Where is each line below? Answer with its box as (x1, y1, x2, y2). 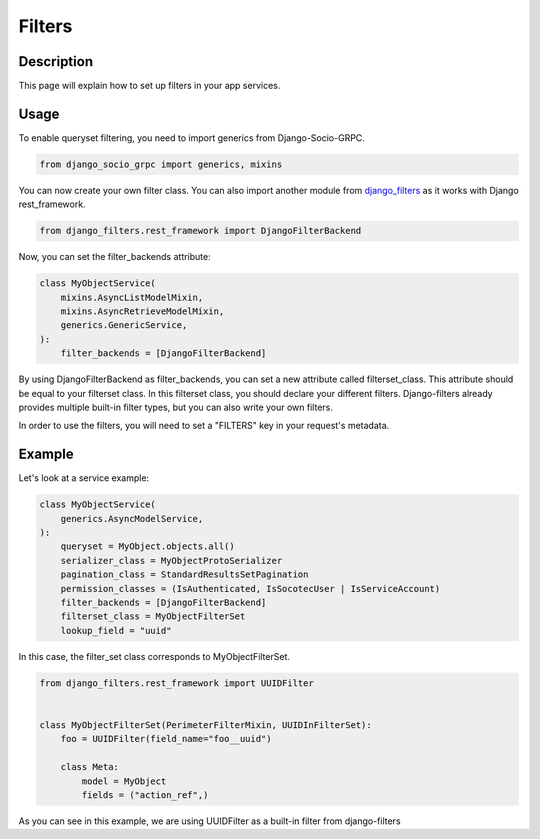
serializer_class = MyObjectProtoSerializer (60, 555, 283, 566)
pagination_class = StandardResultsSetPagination (60, 569, 309, 580)
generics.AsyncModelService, (60, 513, 204, 524)
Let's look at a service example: (18, 472, 150, 484)
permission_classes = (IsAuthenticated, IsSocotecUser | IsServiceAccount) (60, 583, 441, 594)
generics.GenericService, (60, 320, 188, 331)
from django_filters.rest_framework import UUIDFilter (39, 677, 314, 689)
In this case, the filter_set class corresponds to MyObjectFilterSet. (18, 650, 290, 662)
